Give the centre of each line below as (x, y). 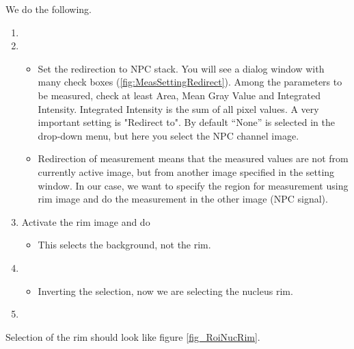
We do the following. (49, 9)
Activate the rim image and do (86, 221)
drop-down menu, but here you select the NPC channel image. (168, 135)
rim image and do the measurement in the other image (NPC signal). (183, 199)
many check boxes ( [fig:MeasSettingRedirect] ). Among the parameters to (190, 82)
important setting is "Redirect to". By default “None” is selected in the (186, 122)
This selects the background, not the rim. (124, 245)
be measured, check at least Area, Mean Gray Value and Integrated (179, 95)
